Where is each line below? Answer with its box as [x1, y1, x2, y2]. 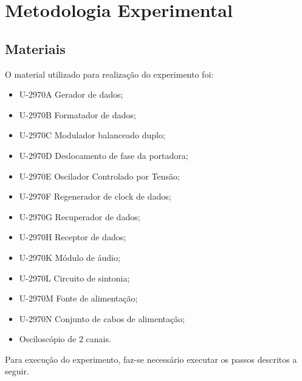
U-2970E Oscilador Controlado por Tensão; [19, 169, 180, 182]
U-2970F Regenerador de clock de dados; [19, 190, 171, 203]
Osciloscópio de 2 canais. [19, 332, 111, 345]
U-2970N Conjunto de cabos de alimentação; [19, 312, 185, 325]
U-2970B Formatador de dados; [19, 108, 136, 121]
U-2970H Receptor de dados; [19, 231, 126, 243]
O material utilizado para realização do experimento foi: [5, 67, 214, 80]
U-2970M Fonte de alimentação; [19, 292, 138, 305]
